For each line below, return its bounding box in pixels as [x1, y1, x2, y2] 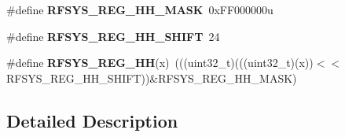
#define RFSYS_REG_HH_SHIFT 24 [6, 28, 220, 44]
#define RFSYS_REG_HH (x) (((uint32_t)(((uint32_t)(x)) [6, 54, 314, 71]
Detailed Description [6, 108, 178, 132]
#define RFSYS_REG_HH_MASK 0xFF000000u [6, 2, 273, 17]
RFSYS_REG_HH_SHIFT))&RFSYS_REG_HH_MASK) [6, 69, 297, 86]
